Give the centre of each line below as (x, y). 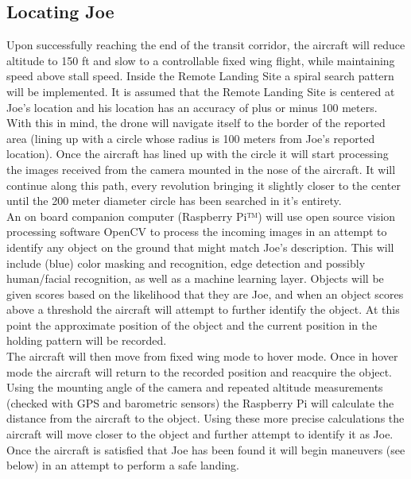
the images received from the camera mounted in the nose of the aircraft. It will (201, 169)
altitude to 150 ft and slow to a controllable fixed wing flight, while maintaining (201, 60)
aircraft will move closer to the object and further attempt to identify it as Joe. (200, 434)
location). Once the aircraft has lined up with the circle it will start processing (198, 154)
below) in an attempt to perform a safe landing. (123, 465)
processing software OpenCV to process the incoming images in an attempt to (197, 232)
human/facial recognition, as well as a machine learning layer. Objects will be (195, 278)
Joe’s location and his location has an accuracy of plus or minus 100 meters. (192, 107)
